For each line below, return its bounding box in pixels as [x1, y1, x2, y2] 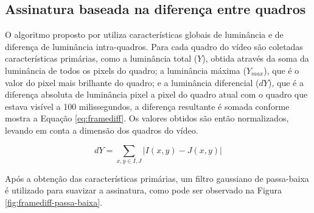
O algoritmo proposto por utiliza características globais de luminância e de [5, 28, 284, 41]
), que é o [263, 63, 299, 76]
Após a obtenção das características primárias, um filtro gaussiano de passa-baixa [5, 171, 309, 184]
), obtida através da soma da [202, 52, 309, 65]
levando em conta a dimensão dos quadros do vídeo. [5, 123, 198, 136]
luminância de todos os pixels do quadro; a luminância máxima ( [5, 63, 246, 76]
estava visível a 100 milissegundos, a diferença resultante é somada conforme [5, 99, 290, 112]
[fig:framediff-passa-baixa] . [5, 196, 103, 209]
